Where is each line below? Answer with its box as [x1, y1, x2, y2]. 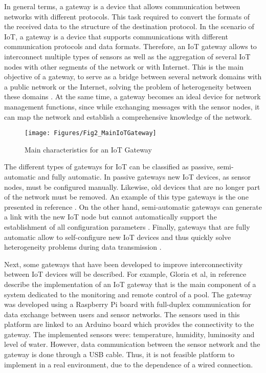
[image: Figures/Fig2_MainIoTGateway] [25, 129, 157, 137]
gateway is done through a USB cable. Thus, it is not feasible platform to [4, 349, 235, 360]
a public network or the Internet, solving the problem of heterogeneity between [4, 81, 252, 92]
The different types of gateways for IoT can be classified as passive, [4, 161, 215, 172]
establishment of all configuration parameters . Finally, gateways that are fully [4, 221, 250, 232]
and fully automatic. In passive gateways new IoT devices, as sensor [38, 171, 251, 182]
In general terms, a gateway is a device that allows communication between [4, 1, 240, 11]
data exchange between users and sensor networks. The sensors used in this [4, 309, 240, 319]
